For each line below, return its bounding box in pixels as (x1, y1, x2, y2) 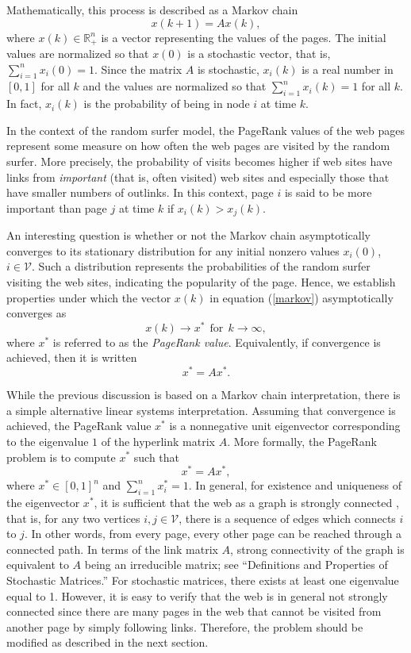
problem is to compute (6, 448, 116, 465)
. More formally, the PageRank (227, 432, 377, 449)
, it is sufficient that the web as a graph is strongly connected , (94, 494, 399, 510)
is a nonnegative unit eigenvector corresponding (169, 417, 401, 434)
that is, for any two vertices (6, 509, 140, 526)
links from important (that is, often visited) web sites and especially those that (6, 168, 390, 185)
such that (133, 448, 180, 465)
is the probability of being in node (83, 95, 250, 112)
